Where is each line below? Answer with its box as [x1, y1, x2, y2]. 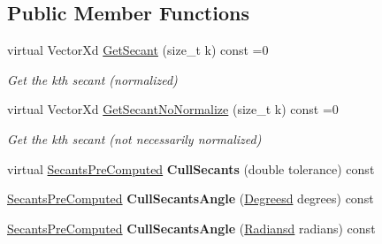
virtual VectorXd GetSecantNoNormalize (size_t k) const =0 [7, 100, 339, 118]
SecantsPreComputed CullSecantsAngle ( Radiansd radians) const [7, 218, 376, 237]
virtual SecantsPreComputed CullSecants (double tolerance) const [7, 159, 375, 178]
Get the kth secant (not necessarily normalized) [7, 129, 262, 148]
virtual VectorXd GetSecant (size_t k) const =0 [7, 41, 269, 59]
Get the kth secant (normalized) [7, 70, 178, 88]
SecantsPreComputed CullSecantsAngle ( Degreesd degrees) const [7, 189, 374, 208]
